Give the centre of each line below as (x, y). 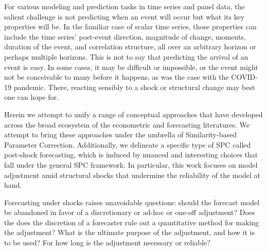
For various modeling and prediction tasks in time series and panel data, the (124, 6)
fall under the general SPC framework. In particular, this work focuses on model (131, 164)
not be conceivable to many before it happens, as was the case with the (117, 77)
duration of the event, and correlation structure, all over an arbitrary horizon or (130, 47)
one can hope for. (31, 97)
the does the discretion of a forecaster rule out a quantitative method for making (132, 222)
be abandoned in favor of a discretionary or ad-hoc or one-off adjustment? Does (130, 212)
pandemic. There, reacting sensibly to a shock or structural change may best (134, 87)
